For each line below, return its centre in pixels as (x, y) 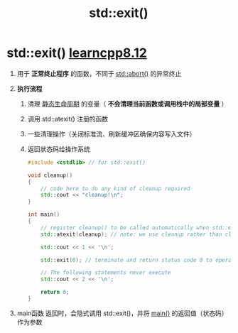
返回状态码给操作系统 (59, 149)
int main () (44, 214)
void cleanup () (50, 175)
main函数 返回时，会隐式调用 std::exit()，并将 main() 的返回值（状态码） (122, 313)
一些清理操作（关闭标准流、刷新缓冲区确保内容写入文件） (112, 133)
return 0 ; (55, 293)
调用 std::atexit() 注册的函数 (67, 119)
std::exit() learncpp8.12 (77, 53)
